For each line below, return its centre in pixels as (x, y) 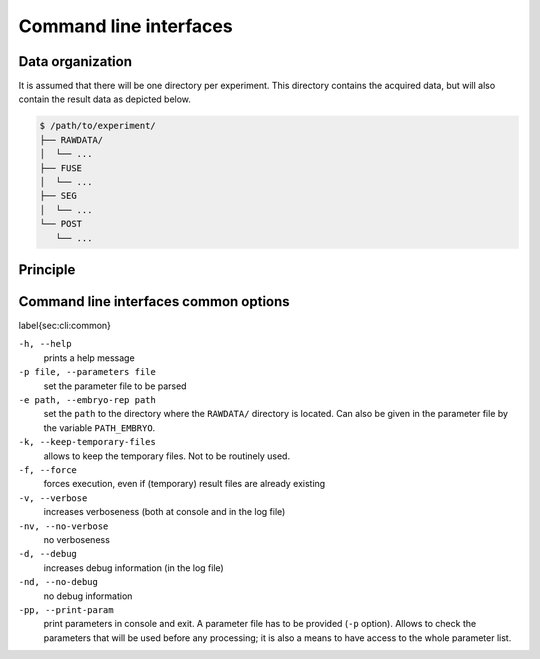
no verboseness (76, 539)
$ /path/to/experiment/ (98, 126)
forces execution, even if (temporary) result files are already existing (184, 484)
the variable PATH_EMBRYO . (99, 427)
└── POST (61, 224)
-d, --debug (47, 554)
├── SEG (58, 196)
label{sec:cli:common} (65, 326)
